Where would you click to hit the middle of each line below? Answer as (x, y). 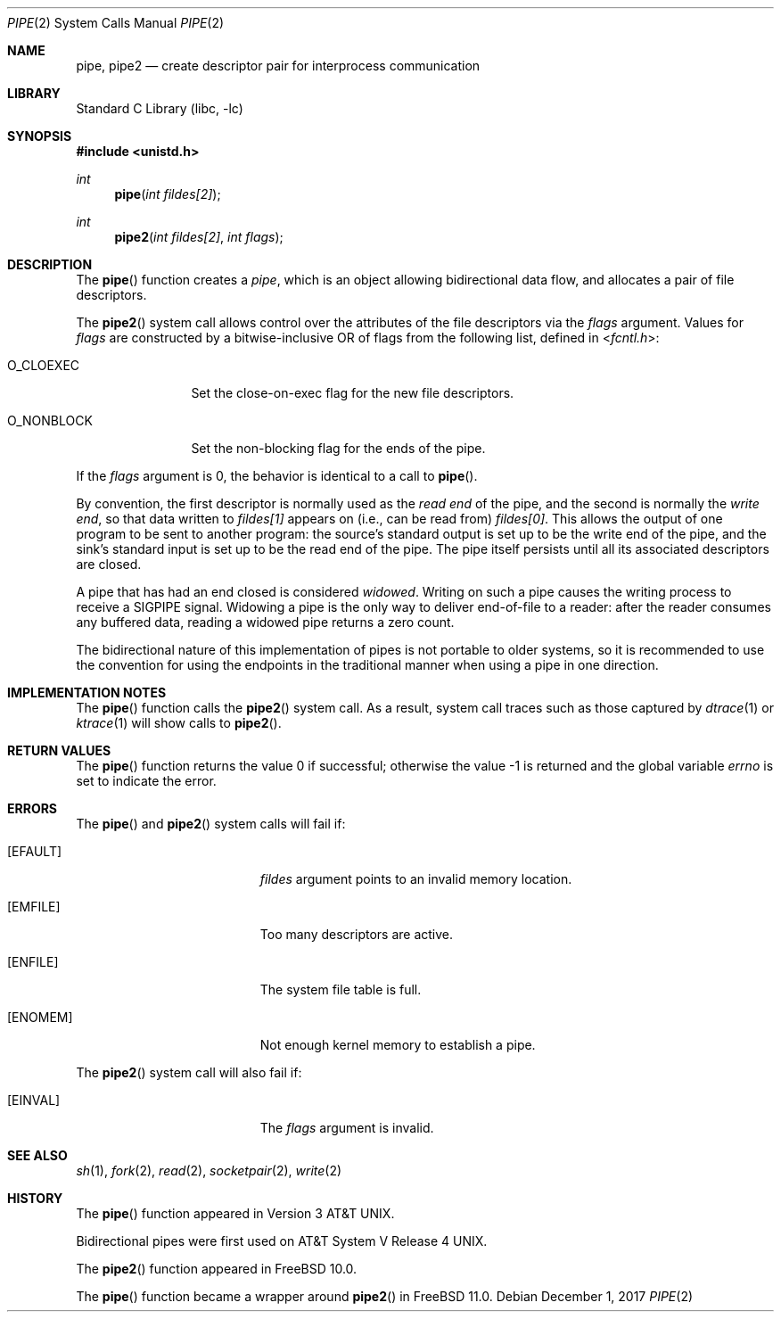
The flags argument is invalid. (347, 1128)
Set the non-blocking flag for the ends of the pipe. (338, 448)
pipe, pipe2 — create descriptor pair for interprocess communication (278, 66)
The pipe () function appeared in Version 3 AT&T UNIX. (235, 1213)
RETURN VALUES (59, 750)
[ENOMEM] (40, 1017)
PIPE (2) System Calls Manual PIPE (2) (116, 23)
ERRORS (33, 808)
